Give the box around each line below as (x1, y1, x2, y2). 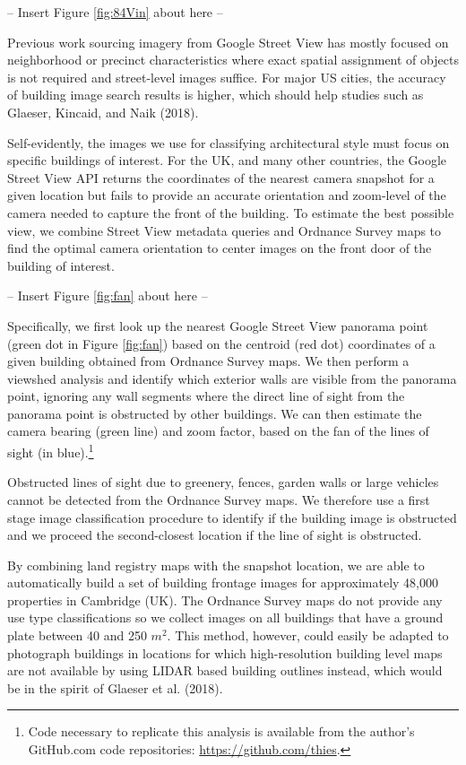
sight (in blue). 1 (7, 440, 94, 461)
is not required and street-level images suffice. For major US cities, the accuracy (7, 67, 446, 86)
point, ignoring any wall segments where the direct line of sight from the (7, 387, 405, 405)
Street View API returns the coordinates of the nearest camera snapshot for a (7, 168, 435, 187)
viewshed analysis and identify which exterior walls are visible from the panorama (7, 369, 457, 387)
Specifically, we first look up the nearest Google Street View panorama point (7, 316, 428, 335)
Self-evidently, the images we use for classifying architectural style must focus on (7, 133, 450, 152)
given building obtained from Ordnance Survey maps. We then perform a (7, 352, 410, 370)
